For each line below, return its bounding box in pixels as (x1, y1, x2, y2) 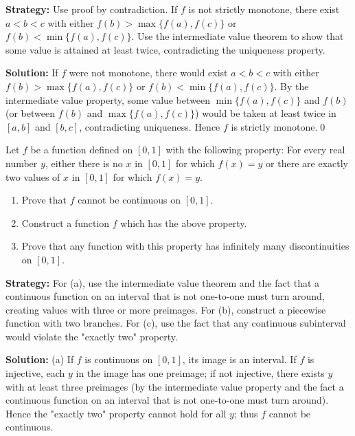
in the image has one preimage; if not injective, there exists (76, 366, 325, 380)
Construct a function (21, 215, 110, 230)
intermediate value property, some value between (5, 92, 211, 107)
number (5, 155, 38, 170)
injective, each (5, 366, 65, 380)
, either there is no (45, 155, 123, 170)
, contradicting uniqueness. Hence (79, 119, 220, 133)
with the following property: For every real (165, 142, 345, 157)
